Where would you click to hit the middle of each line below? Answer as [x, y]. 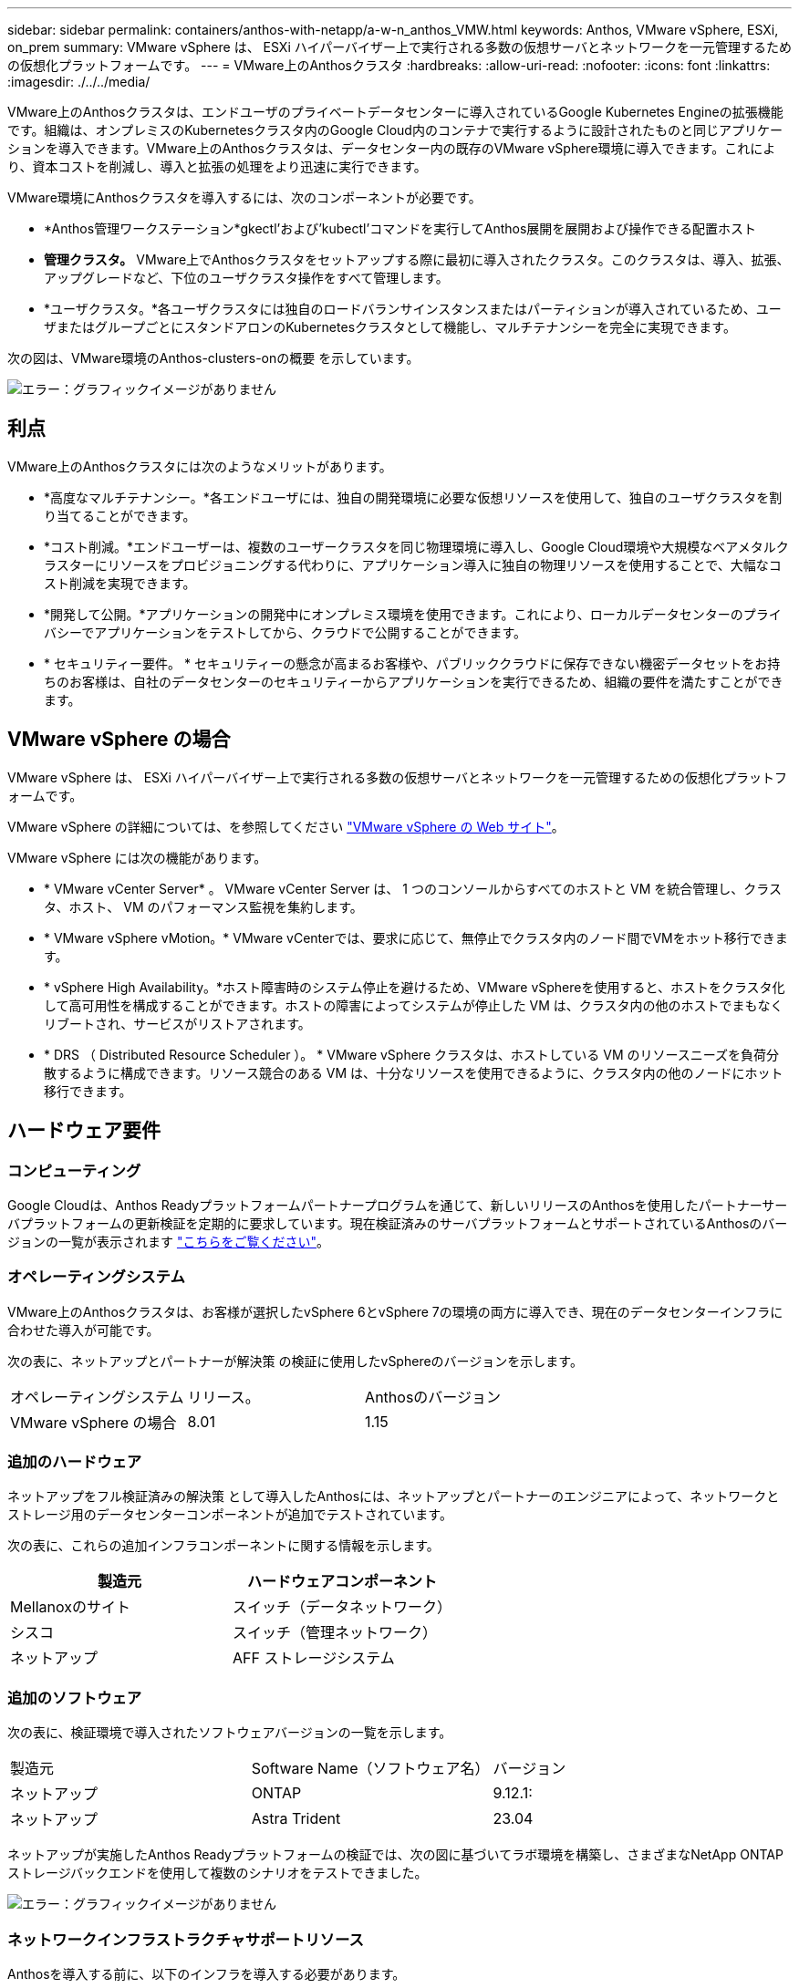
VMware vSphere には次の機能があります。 [137, 857]
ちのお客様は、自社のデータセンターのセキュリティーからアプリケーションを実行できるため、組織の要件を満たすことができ [414, 681]
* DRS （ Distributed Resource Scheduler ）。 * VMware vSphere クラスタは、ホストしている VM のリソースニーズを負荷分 [412, 1054]
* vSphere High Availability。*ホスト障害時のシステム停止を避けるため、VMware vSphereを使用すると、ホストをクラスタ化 [415, 987]
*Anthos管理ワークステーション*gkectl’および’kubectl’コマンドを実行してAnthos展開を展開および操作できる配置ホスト [400, 228]
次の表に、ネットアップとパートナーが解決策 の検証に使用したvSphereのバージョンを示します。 [295, 1361]
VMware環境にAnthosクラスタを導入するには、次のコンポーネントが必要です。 [244, 197]
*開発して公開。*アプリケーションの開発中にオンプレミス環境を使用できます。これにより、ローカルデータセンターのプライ [413, 614]
